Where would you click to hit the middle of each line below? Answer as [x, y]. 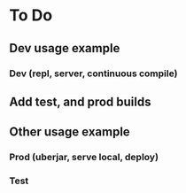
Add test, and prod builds [80, 101]
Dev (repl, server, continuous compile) [93, 73]
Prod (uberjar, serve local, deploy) [84, 158]
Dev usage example [65, 48]
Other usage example [70, 132]
